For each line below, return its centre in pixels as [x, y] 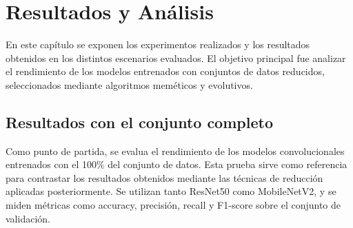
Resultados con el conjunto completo [139, 122]
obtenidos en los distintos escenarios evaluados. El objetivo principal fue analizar [176, 58]
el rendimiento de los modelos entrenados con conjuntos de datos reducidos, [165, 71]
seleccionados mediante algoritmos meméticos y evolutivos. [129, 84]
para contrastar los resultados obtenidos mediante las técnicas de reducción [164, 177]
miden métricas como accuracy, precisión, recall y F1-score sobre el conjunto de [173, 205]
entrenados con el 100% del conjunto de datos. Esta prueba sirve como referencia [176, 164]
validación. [28, 218]
